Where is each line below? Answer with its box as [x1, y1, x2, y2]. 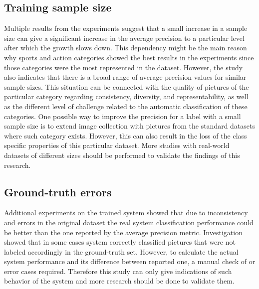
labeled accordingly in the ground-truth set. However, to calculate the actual [4, 246, 239, 257]
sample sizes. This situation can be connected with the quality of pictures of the [4, 81, 249, 92]
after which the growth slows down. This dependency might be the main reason [4, 42, 247, 53]
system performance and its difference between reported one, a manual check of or [4, 256, 256, 267]
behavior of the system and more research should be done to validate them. [4, 276, 235, 286]
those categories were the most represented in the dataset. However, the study [4, 62, 243, 72]
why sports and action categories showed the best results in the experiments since [4, 52, 254, 62]
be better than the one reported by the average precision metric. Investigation [4, 227, 243, 237]
